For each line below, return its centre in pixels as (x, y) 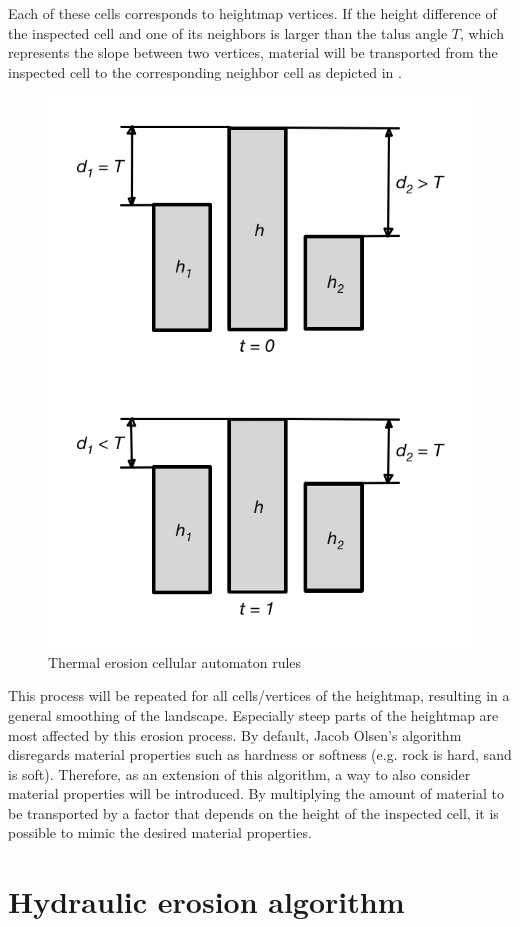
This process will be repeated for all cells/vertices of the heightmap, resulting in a (259, 695)
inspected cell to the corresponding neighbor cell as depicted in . (205, 71)
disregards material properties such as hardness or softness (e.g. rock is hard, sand (260, 754)
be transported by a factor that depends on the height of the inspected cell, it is (253, 812)
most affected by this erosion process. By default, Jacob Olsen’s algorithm (235, 734)
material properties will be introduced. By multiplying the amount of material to (256, 793)
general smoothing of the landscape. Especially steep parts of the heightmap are (253, 714)
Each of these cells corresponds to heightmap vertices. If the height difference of (252, 13)
